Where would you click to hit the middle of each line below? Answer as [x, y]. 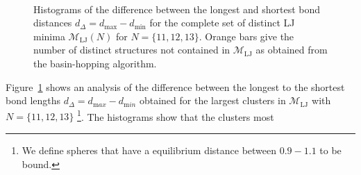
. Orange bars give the [246, 36]
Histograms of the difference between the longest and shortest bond [177, 9]
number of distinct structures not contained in [132, 50]
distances [53, 23]
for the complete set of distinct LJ [222, 23]
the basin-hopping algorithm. [95, 63]
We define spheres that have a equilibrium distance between [149, 150]
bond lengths [33, 100]
